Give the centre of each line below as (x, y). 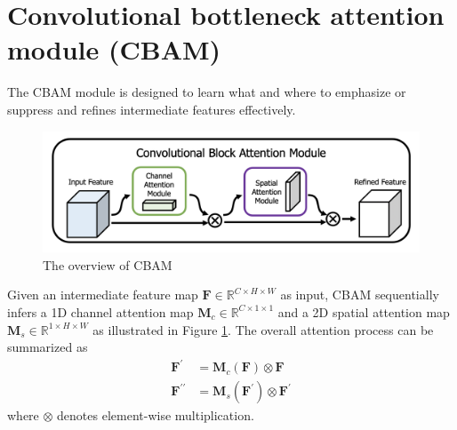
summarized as (48, 347)
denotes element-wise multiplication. (156, 415)
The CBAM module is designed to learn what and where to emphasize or (207, 92)
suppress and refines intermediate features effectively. (152, 109)
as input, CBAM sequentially (360, 295)
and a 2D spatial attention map (364, 311)
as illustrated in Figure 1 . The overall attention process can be (263, 329)
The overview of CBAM (108, 264)
